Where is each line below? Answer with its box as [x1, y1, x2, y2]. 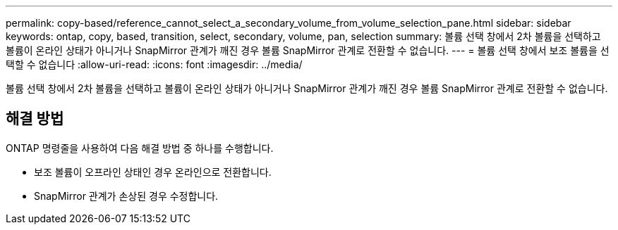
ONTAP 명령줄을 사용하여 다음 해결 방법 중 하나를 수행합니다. [6, 141, 274, 154]
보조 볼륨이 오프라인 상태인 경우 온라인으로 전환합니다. [34, 165, 272, 178]
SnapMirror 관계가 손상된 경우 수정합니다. [34, 189, 219, 202]
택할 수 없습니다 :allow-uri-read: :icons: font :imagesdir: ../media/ [6, 58, 303, 70]
